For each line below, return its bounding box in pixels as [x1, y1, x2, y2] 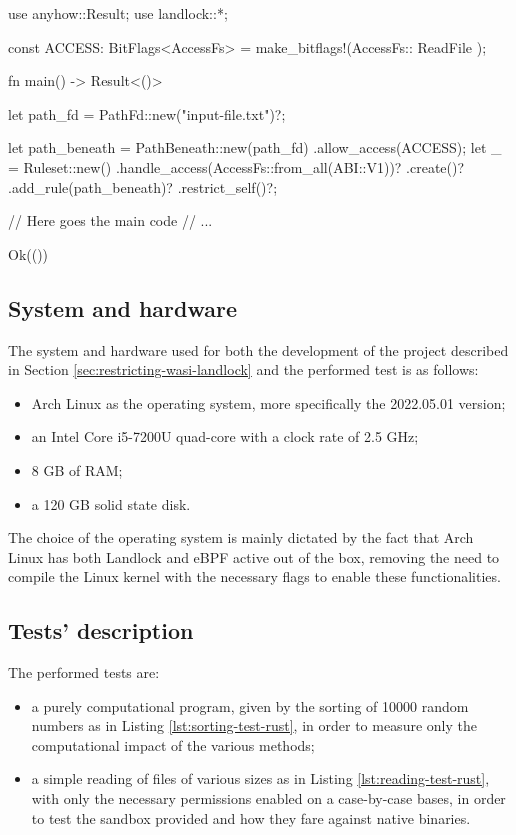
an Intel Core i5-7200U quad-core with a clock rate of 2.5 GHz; [31, 426, 419, 447]
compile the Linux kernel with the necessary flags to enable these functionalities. [8, 566, 501, 587]
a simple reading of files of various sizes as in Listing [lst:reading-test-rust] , [31, 768, 490, 789]
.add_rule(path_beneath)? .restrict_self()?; [8, 176, 278, 197]
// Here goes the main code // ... [8, 210, 213, 231]
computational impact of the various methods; [31, 734, 315, 755]
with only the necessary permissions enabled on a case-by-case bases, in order [31, 788, 506, 809]
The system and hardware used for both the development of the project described [8, 339, 509, 360]
